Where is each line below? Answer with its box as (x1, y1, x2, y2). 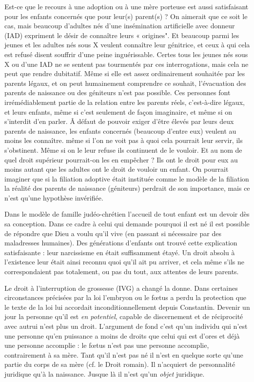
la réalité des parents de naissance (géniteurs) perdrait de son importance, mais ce (4, 183, 250, 193)
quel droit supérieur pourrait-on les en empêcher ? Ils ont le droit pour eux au (4, 154, 238, 164)
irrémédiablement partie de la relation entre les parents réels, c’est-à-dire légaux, (4, 97, 245, 107)
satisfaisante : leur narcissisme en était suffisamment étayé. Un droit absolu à (4, 247, 235, 257)
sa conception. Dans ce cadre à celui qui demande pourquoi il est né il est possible (4, 219, 250, 229)
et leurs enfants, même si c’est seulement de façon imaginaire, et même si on (4, 106, 233, 117)
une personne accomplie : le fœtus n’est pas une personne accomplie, (4, 340, 209, 350)
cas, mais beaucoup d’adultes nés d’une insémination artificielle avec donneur (4, 20, 235, 31)
